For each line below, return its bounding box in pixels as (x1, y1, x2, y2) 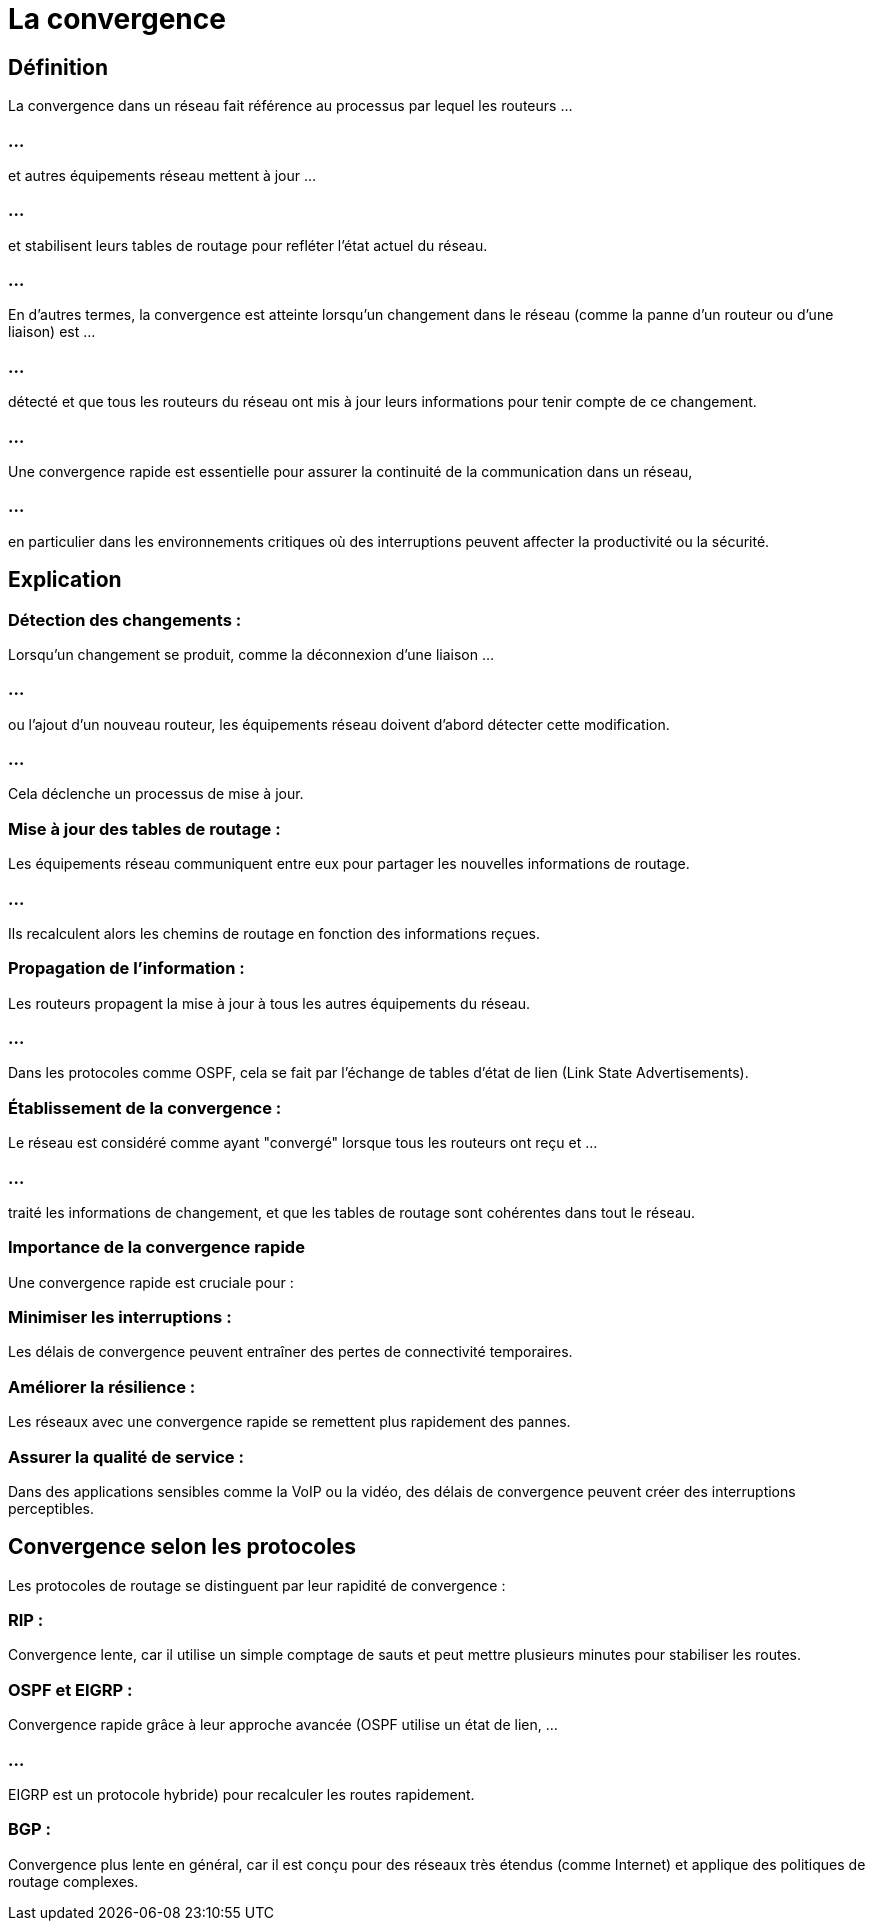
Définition (8, 54, 108, 80)
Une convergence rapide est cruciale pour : (8, 1273, 294, 1291)
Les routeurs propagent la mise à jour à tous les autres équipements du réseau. (8, 994, 530, 1012)
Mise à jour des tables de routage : (8, 818, 281, 839)
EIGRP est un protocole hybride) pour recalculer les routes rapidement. (8, 1785, 475, 1803)
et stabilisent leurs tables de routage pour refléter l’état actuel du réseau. (8, 236, 488, 254)
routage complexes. (8, 1872, 139, 1890)
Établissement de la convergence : (8, 1097, 282, 1118)
